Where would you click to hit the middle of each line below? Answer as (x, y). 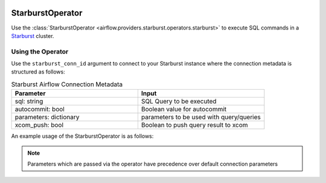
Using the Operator (40, 51)
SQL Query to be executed (179, 101)
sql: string (29, 101)
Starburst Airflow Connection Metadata (67, 84)
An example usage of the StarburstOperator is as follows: (82, 136)
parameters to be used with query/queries (201, 117)
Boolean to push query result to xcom (194, 125)
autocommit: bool (40, 110)
